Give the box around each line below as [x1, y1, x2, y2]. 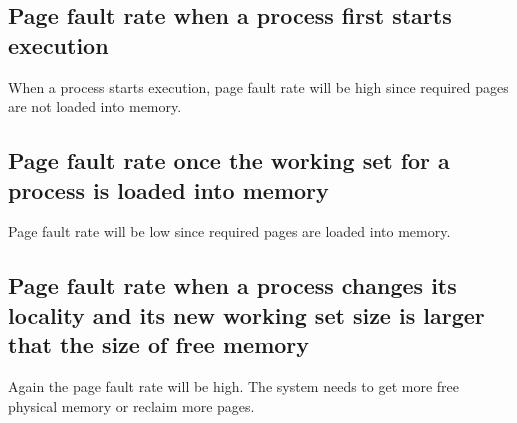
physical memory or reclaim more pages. [8, 395, 255, 416]
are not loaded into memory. [8, 96, 182, 117]
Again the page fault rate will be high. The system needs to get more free [8, 375, 460, 396]
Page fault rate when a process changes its [8, 270, 457, 301]
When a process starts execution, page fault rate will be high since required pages [8, 76, 509, 97]
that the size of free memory [8, 329, 310, 360]
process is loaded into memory [8, 174, 329, 205]
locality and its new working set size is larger [8, 299, 485, 330]
